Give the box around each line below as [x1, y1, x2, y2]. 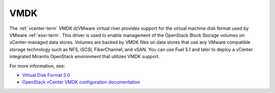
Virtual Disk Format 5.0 [22, 72, 70, 78]
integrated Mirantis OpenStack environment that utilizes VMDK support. [9, 54, 160, 60]
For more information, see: [9, 63, 65, 69]
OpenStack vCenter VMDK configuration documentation [22, 79, 140, 85]
